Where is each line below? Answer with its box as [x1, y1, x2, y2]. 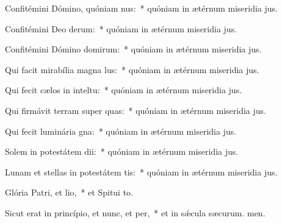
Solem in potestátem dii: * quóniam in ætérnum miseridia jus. [5, 145, 239, 158]
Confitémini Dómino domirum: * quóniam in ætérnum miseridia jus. [5, 43, 262, 55]
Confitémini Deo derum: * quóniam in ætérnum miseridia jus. [5, 22, 237, 35]
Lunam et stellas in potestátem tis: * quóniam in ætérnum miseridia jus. [5, 165, 278, 178]
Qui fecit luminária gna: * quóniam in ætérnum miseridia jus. [5, 124, 237, 137]
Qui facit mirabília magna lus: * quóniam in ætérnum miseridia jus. [5, 63, 259, 76]
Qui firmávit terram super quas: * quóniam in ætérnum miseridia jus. [5, 104, 266, 116]
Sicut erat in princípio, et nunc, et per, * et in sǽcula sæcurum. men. [5, 206, 266, 219]
